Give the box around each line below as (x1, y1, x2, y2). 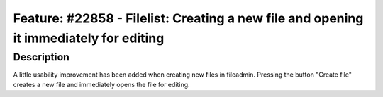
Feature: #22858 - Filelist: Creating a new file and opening (13, 11, 364, 26)
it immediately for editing (13, 30, 165, 46)
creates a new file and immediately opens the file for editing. (13, 80, 191, 89)
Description (13, 51, 70, 63)
